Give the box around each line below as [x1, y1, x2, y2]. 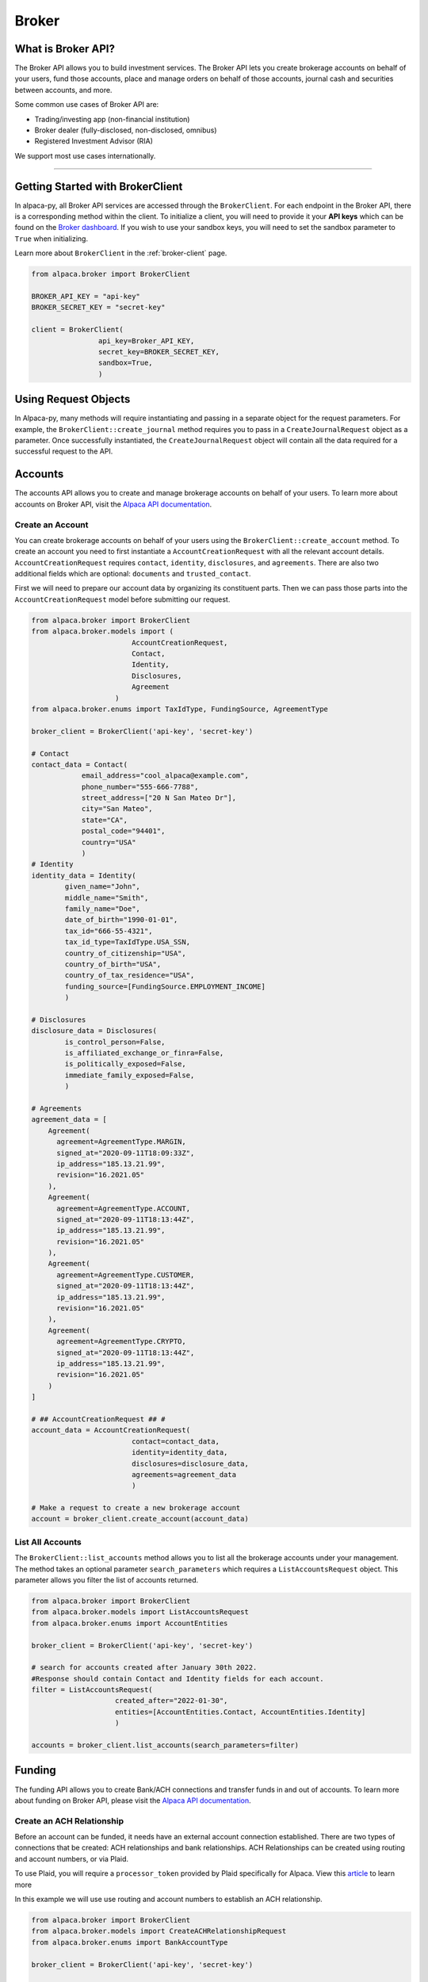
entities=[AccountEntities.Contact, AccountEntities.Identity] [115, 1707, 366, 1716]
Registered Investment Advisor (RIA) [34, 136, 154, 146]
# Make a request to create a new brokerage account [31, 1503, 241, 1513]
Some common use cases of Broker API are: [14, 100, 159, 109]
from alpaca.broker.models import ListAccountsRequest [31, 1608, 249, 1617]
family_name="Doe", [64, 904, 140, 913]
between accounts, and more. [14, 85, 113, 94]
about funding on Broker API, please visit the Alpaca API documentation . [14, 1796, 251, 1805]
